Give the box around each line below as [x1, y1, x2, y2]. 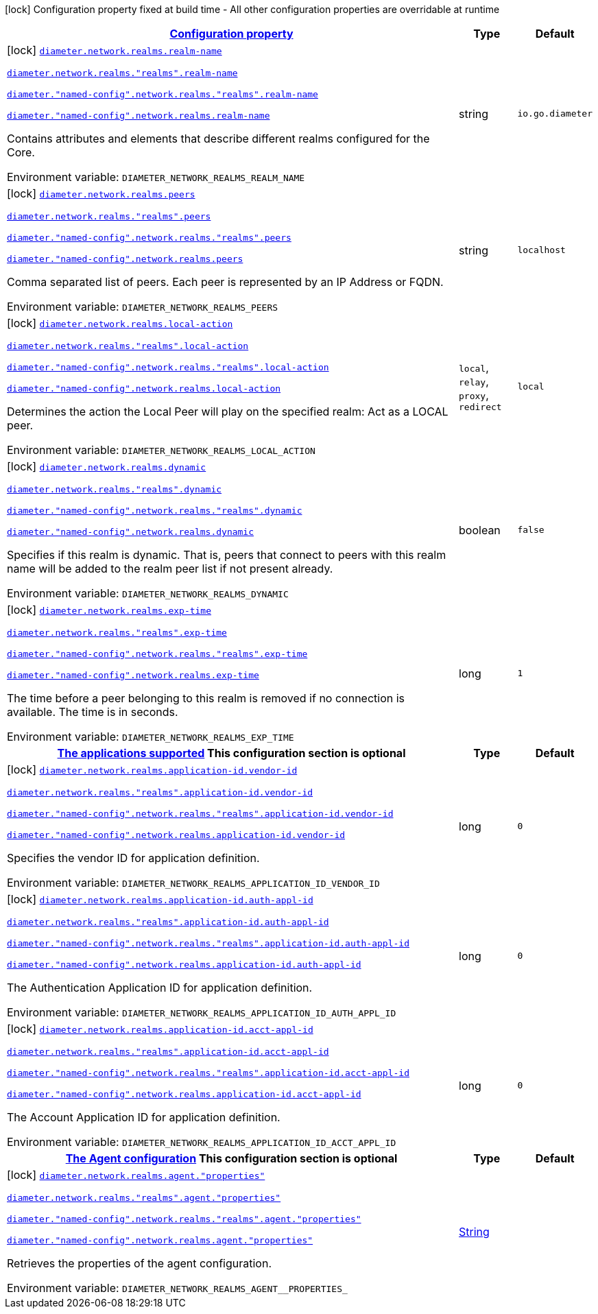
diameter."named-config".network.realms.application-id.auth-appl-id [7, 959, 361, 970]
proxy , [459, 388, 489, 402]
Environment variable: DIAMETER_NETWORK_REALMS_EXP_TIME [7, 730, 294, 743]
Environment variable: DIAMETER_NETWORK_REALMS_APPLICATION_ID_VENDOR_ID [7, 876, 380, 889]
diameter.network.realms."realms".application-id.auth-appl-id [7, 917, 329, 927]
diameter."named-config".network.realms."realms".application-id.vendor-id [7, 809, 394, 819]
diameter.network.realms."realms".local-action [7, 341, 249, 351]
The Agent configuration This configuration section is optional [65, 1151, 398, 1165]
